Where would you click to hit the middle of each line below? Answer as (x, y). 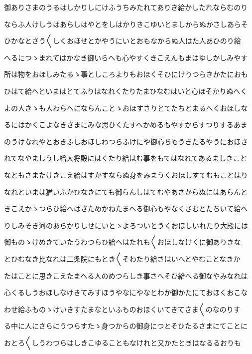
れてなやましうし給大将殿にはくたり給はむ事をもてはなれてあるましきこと (126, 158)
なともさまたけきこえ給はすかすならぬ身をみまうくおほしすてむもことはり (126, 175)
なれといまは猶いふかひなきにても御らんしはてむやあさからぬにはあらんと (126, 191)
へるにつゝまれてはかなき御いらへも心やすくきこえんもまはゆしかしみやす (126, 57)
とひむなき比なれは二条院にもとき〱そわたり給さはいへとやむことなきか (122, 258)
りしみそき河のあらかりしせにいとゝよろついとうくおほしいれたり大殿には (126, 225)
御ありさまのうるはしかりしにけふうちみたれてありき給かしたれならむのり (126, 7)
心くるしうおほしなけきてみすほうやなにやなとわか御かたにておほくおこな (126, 292)
